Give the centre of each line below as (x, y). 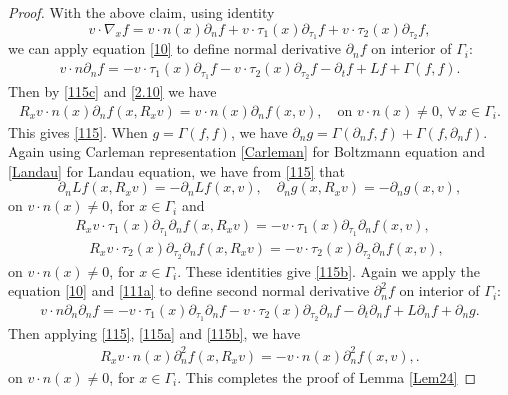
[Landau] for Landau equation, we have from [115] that (176, 170)
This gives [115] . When (78, 131)
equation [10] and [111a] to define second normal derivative (189, 290)
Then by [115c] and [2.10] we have (112, 90)
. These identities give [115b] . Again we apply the (328, 270)
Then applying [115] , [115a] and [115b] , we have (154, 332)
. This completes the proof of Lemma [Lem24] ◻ (327, 376)
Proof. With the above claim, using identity (141, 12)
